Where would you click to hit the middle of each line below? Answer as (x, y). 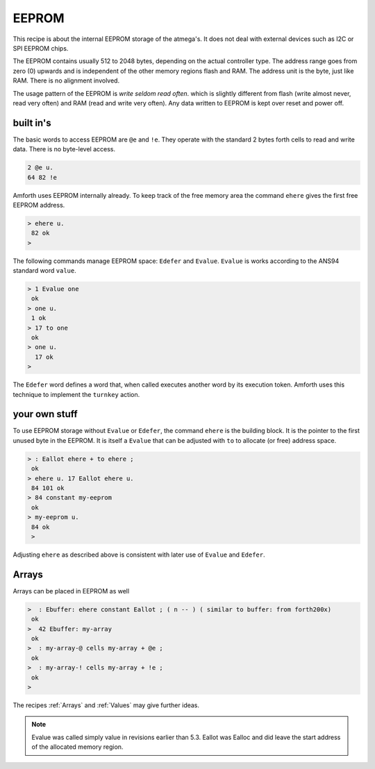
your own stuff (45, 414)
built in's (32, 122)
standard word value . (44, 271)
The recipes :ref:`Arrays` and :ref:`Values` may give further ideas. (106, 705)
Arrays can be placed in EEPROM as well (71, 591)
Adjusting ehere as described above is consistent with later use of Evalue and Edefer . (139, 555)
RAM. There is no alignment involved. (66, 81)
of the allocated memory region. (77, 747)
